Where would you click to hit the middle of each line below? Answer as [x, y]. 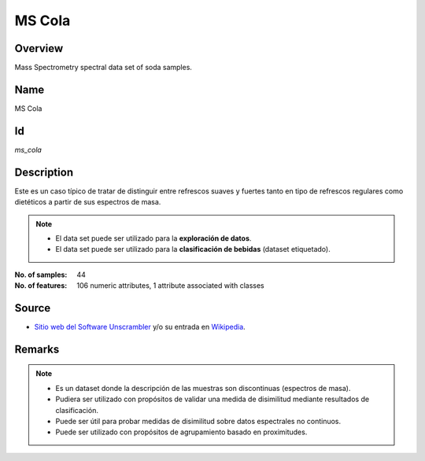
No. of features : [41, 286]
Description [44, 172]
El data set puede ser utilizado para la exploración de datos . [153, 238]
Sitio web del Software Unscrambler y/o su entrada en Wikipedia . [140, 327]
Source [33, 308]
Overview [39, 48]
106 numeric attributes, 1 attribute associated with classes [170, 286]
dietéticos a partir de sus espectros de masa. [88, 202]
